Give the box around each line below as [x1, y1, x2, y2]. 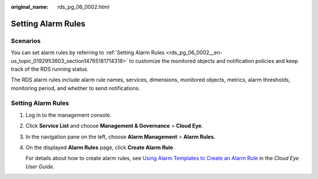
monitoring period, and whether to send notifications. [11, 84, 141, 91]
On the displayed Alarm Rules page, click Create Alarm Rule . [25, 144, 175, 151]
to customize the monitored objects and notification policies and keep [129, 57, 299, 64]
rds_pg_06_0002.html [57, 4, 110, 10]
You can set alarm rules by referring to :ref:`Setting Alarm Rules [11, 49, 165, 56]
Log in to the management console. [25, 111, 112, 118]
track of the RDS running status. [11, 65, 89, 72]
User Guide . [25, 163, 55, 170]
